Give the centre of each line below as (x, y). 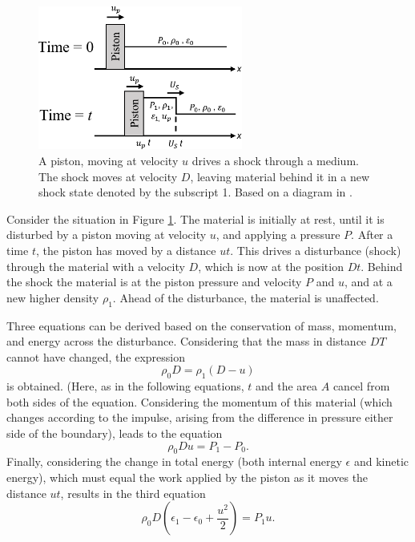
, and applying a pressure (278, 235)
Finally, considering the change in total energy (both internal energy (174, 461)
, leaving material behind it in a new (280, 176)
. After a (372, 235)
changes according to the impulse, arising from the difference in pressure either (200, 417)
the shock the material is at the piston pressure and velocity (154, 282)
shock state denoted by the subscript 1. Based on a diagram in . (195, 192)
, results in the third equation (133, 493)
